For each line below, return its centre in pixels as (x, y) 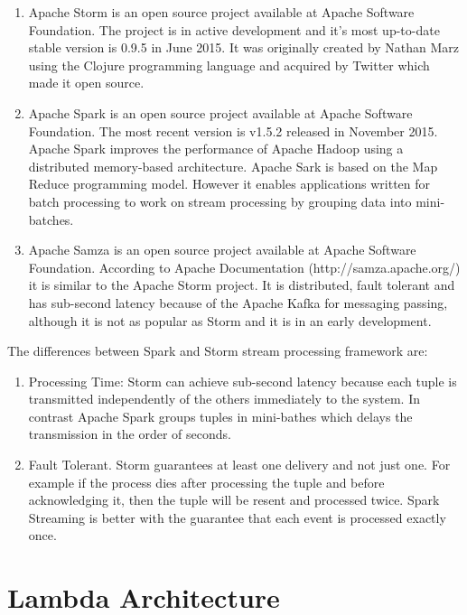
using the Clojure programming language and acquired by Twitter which (229, 65)
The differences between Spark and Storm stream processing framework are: (218, 351)
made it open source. (86, 83)
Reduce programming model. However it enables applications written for (229, 184)
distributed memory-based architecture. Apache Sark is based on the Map (233, 166)
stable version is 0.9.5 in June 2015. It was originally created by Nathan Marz (244, 47)
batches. (51, 219)
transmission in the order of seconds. (130, 434)
